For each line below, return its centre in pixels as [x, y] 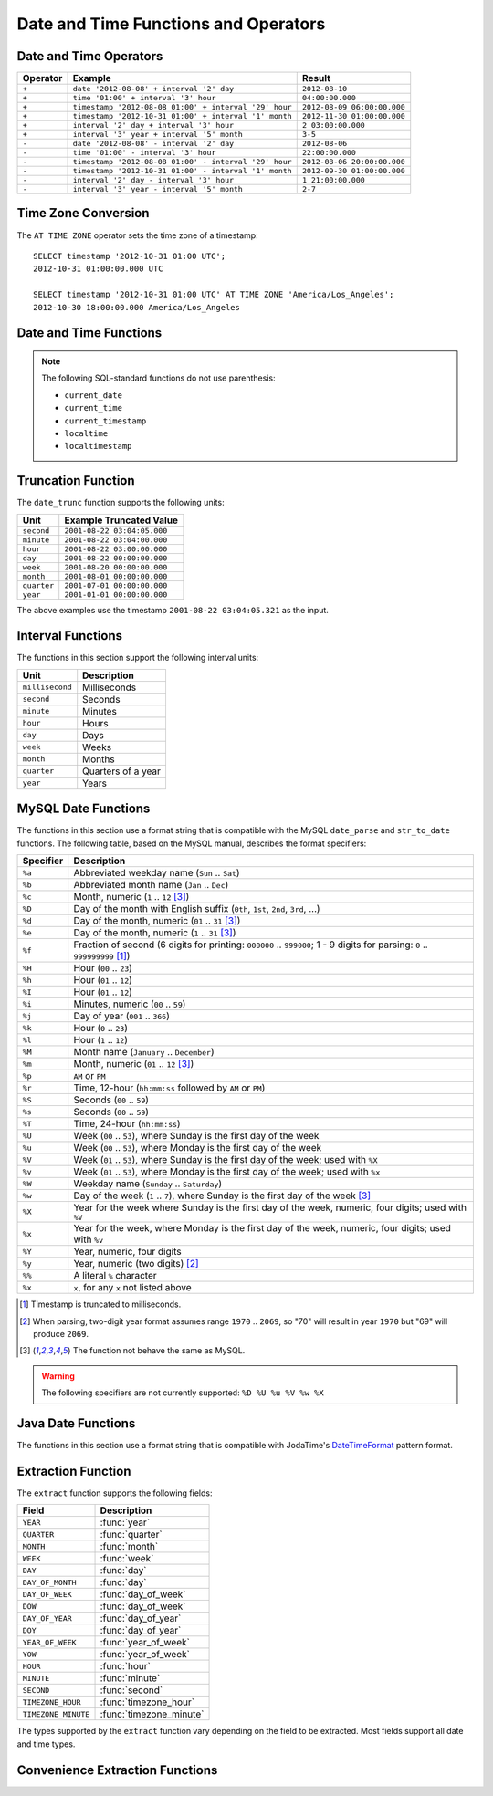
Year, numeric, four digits [127, 1252]
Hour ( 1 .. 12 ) [100, 1040]
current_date [94, 395]
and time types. [46, 1744]
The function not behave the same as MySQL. [159, 1351]
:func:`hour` [125, 1666]
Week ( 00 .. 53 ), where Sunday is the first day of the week [196, 1136]
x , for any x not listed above [132, 1288]
